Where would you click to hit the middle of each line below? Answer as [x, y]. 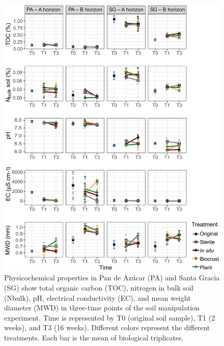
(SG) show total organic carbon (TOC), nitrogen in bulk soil [99, 287]
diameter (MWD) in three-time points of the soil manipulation [102, 308]
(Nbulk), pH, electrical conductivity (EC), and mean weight [97, 297]
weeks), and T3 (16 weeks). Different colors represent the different [107, 327]
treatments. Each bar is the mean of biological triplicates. [94, 337]
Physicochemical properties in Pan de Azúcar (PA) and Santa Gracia [112, 278]
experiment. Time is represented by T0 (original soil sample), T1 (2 [110, 317]
